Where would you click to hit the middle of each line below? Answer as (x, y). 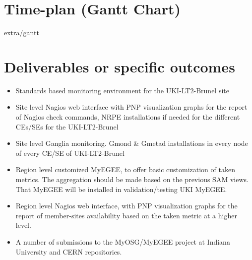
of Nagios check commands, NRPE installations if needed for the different (128, 117)
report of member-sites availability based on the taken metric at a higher (126, 215)
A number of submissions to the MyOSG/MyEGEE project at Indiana (123, 241)
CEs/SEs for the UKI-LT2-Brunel (67, 126)
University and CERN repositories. (69, 251)
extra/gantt (22, 32)
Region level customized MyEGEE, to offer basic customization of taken (125, 169)
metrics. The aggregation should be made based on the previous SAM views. (132, 179)
